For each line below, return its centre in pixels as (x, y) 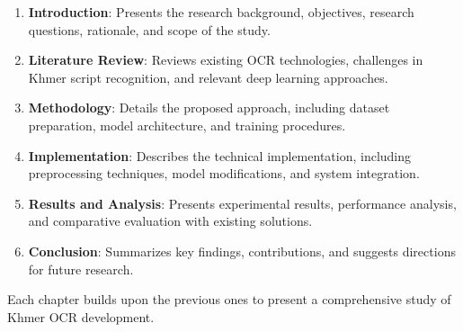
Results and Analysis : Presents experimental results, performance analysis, (242, 203)
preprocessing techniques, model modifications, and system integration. (224, 173)
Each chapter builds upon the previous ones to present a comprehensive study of (229, 299)
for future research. (81, 269)
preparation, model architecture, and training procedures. (187, 125)
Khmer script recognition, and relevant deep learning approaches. (208, 77)
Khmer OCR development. (81, 316)
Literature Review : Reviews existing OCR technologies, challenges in (226, 60)
